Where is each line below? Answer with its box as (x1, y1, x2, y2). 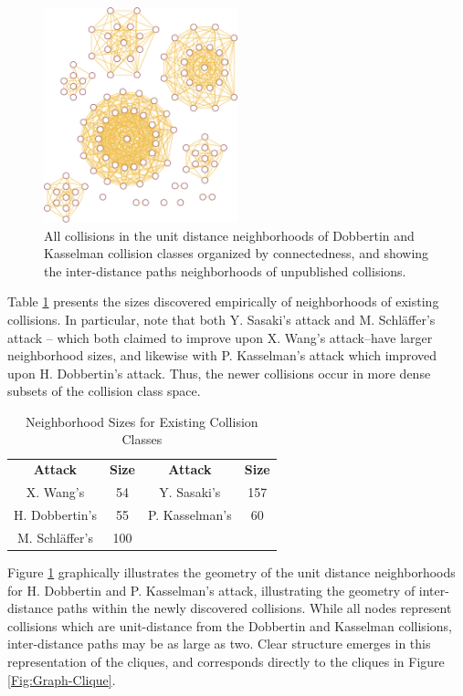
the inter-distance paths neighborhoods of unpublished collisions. (44, 261, 406, 280)
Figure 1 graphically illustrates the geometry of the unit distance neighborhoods (7, 562, 456, 581)
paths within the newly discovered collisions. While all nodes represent (57, 598, 452, 618)
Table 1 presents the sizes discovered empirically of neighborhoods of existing (7, 292, 439, 311)
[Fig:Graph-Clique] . (7, 670, 116, 689)
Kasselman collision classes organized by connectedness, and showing (44, 244, 429, 263)
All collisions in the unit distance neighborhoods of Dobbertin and (44, 225, 415, 244)
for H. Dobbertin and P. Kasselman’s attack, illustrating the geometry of (7, 580, 416, 599)
